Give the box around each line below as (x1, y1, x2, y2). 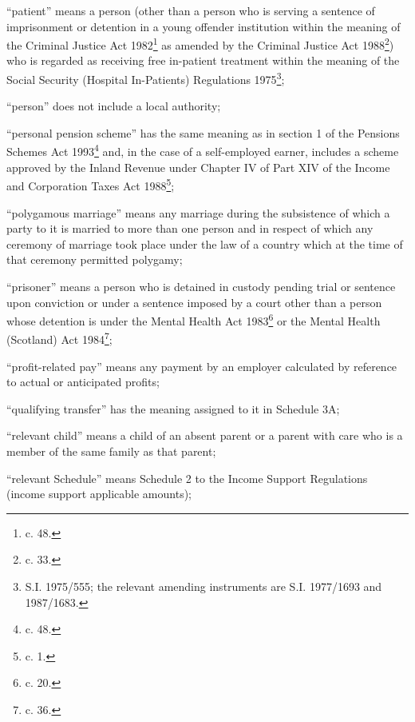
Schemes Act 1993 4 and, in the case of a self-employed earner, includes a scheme (6, 141, 399, 160)
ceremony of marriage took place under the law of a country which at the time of (6, 235, 403, 252)
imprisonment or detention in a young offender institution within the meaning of (6, 18, 401, 34)
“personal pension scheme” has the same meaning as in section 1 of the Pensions (6, 124, 400, 141)
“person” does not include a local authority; (6, 98, 221, 114)
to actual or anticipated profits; (6, 373, 160, 390)
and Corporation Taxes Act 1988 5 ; (6, 175, 175, 193)
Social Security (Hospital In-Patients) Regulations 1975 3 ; (6, 69, 285, 87)
